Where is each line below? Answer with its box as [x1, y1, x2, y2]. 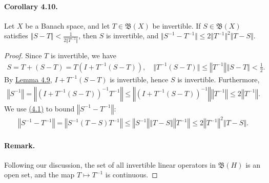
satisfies [4, 30, 28, 41]
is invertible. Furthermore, [177, 74, 260, 84]
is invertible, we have [50, 50, 117, 61]
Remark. [4, 140, 35, 150]
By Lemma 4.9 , [4, 74, 52, 84]
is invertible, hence [110, 74, 169, 84]
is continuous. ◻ [105, 169, 158, 180]
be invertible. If [152, 20, 201, 31]
